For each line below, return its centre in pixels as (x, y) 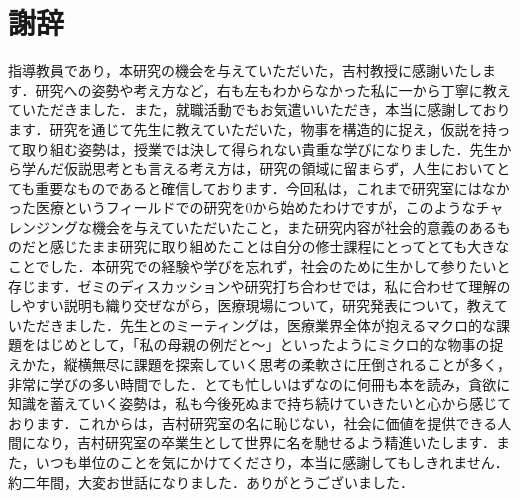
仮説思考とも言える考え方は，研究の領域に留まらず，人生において (280, 168)
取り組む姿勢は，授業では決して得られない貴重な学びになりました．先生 (259, 148)
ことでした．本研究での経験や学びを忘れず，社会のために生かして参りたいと (259, 266)
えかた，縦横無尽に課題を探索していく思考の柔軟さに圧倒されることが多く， (259, 364)
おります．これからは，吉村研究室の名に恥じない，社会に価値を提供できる (253, 422)
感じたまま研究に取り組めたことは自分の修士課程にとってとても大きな (279, 246)
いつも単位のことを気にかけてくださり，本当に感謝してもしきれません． (272, 462)
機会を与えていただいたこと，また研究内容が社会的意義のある (294, 226)
